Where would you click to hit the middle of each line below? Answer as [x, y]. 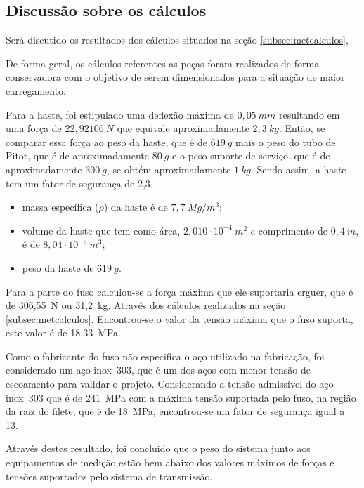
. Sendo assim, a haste [299, 169]
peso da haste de [58, 267]
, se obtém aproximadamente [169, 169]
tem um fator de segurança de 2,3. [79, 183]
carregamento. [36, 90]
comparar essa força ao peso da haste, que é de [106, 141]
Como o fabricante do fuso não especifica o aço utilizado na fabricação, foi [165, 356]
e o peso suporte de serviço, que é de [251, 156]
